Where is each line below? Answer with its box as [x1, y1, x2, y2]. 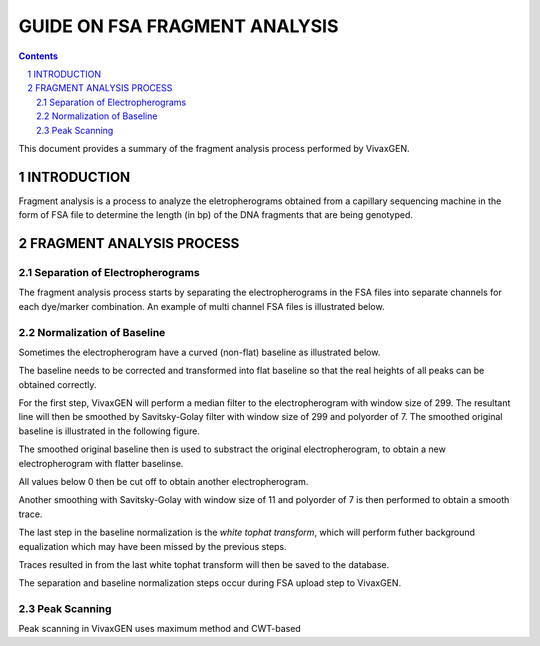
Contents [18, 50, 59, 62]
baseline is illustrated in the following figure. [18, 425, 200, 437]
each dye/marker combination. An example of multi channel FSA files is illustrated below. [18, 300, 385, 312]
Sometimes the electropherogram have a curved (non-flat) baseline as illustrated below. [18, 346, 381, 358]
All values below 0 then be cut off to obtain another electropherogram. [18, 476, 309, 487]
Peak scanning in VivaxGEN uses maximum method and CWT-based [18, 623, 302, 635]
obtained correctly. [18, 378, 97, 390]
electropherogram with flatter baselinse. [18, 457, 184, 469]
